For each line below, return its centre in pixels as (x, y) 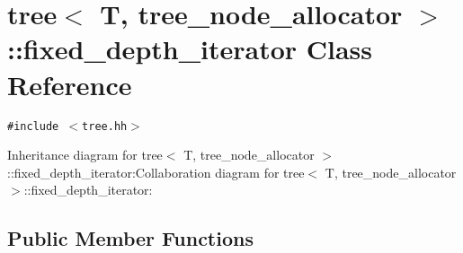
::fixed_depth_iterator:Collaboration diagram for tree (156, 172)
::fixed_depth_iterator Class (190, 49)
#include (33, 126)
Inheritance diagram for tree (85, 155)
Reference (70, 84)
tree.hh (105, 126)
